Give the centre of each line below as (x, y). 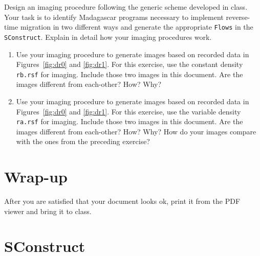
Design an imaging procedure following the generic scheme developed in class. (126, 7)
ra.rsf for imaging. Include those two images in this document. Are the (129, 121)
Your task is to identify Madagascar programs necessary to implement (114, 17)
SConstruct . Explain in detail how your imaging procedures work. (108, 37)
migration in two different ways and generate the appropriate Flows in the (137, 27)
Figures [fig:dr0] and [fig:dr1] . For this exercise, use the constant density (129, 64)
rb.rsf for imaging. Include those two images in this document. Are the (129, 74)
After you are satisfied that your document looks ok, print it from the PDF (122, 201)
